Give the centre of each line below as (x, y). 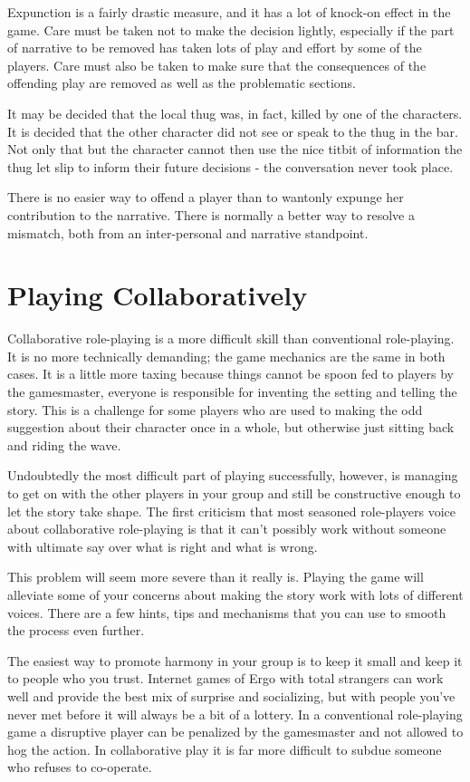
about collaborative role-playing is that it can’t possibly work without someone (227, 529)
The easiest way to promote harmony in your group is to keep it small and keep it (235, 660)
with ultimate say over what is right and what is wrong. (163, 546)
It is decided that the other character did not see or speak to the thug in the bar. (233, 131)
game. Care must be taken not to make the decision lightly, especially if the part (231, 29)
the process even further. (76, 630)
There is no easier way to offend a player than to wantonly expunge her (206, 197)
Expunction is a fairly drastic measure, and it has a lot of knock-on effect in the (229, 12)
